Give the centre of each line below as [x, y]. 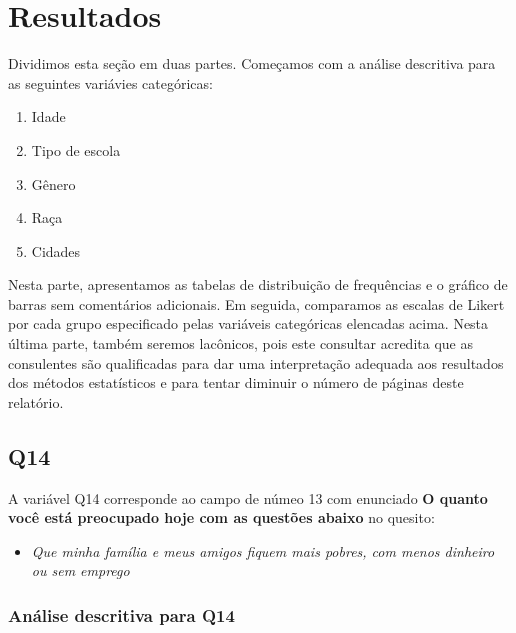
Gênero [53, 183]
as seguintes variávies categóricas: [110, 82]
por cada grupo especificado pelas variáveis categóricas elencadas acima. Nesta [248, 323]
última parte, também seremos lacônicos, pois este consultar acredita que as [240, 343]
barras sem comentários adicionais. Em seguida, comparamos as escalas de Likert [256, 303]
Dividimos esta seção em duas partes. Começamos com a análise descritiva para [252, 63]
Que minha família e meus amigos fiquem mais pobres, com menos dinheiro [263, 550]
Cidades [56, 250]
